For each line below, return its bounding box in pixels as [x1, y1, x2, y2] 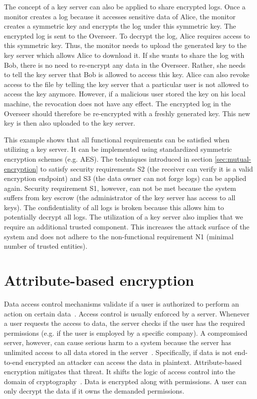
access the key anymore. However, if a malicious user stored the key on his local [4, 89, 246, 99]
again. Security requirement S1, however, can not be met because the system [4, 182, 236, 193]
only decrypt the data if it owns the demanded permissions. [4, 386, 184, 396]
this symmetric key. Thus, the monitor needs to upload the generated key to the [4, 40, 247, 50]
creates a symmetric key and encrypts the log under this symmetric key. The [4, 21, 236, 31]
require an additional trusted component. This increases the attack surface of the [4, 222, 250, 232]
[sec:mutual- [214, 153, 251, 164]
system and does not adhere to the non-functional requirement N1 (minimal [4, 231, 234, 241]
